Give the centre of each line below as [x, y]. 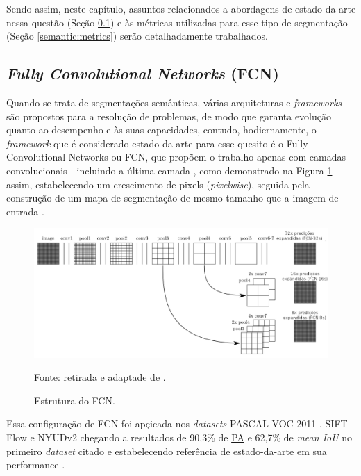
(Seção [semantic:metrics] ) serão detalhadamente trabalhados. [137, 36]
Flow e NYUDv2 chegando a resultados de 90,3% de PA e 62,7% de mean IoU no [179, 437]
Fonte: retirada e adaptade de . [100, 377]
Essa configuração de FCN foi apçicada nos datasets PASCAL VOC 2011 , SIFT [177, 424]
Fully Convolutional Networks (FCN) [143, 73]
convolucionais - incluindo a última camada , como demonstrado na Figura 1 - [173, 170]
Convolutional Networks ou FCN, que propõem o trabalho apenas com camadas [176, 157]
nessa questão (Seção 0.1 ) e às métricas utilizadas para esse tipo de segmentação [177, 22]
